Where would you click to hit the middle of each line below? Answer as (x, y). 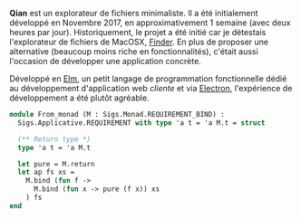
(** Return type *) (54, 139)
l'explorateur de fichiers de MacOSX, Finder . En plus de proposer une (139, 42)
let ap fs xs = (46, 172)
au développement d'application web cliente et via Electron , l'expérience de (151, 88)
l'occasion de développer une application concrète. (105, 61)
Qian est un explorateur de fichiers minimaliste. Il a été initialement (134, 13)
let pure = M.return (56, 164)
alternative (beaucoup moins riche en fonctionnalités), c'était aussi (134, 52)
